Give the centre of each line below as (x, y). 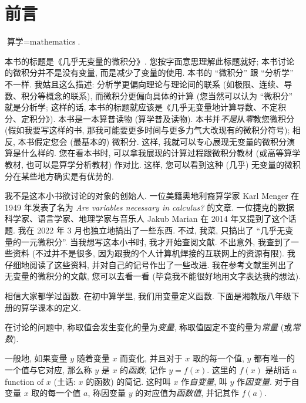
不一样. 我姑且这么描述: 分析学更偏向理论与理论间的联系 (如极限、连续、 (144, 84)
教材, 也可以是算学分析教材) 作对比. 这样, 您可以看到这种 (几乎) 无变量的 (144, 165)
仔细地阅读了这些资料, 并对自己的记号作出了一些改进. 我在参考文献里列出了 (150, 264)
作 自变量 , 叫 (204, 381)
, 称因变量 (107, 393)
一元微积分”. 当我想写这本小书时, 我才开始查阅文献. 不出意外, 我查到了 (156, 241)
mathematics (53, 43)
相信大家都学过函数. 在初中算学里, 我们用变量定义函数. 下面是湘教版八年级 (148, 296)
